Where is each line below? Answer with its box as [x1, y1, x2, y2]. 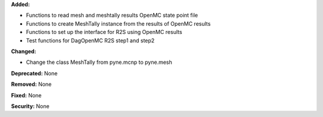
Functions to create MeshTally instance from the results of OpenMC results [26, 20, 211, 27]
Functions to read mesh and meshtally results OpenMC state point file [26, 12, 199, 19]
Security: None [11, 102, 50, 110]
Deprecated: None [11, 69, 58, 77]
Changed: [11, 48, 36, 55]
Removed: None [11, 81, 52, 88]
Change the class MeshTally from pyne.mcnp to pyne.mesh [26, 59, 173, 66]
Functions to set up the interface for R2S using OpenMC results [26, 29, 182, 36]
